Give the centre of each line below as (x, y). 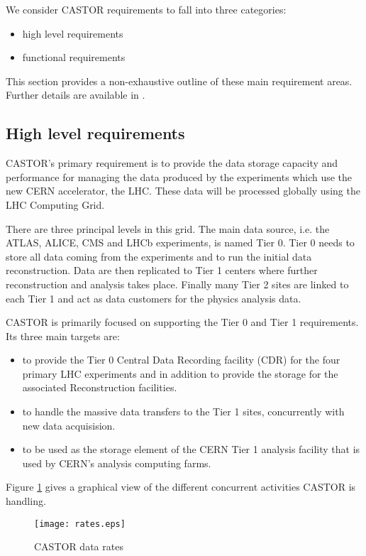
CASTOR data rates (79, 546)
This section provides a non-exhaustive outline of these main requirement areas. (179, 81)
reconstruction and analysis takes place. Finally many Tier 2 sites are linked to (177, 284)
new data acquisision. (69, 425)
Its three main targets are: (63, 336)
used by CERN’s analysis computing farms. (117, 463)
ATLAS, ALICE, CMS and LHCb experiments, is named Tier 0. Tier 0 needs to (180, 242)
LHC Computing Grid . (55, 204)
